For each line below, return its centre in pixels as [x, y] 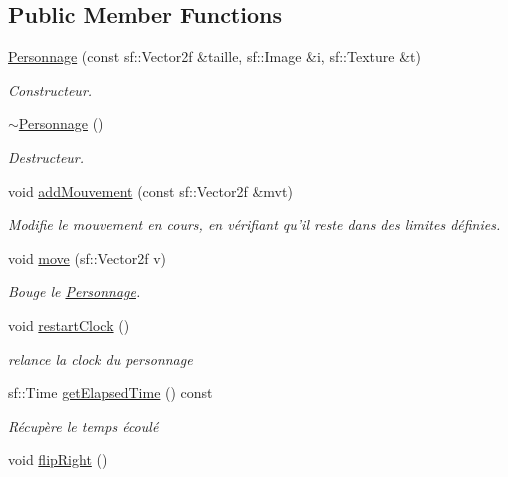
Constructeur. [50, 89]
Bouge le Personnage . [74, 291]
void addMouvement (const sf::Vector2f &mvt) [150, 190]
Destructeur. [46, 156]
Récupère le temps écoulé [83, 425]
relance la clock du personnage [100, 358]
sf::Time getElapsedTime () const [110, 392]
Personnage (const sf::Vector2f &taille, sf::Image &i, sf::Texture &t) [214, 56]
